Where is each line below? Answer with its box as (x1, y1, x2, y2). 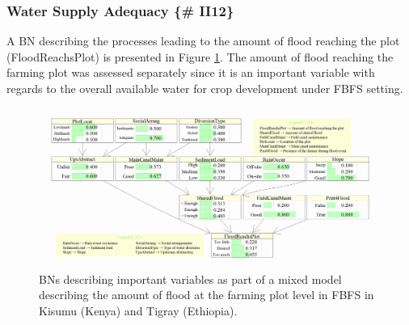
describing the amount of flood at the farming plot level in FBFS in (39, 286, 374, 303)
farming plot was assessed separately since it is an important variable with (6, 64, 375, 81)
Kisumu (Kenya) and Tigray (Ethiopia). (39, 302, 238, 319)
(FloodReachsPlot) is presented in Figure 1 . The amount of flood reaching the (6, 48, 394, 65)
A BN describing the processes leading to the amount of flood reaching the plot (6, 32, 400, 49)
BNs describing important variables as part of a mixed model (39, 270, 342, 287)
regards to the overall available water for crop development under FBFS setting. (6, 80, 403, 96)
